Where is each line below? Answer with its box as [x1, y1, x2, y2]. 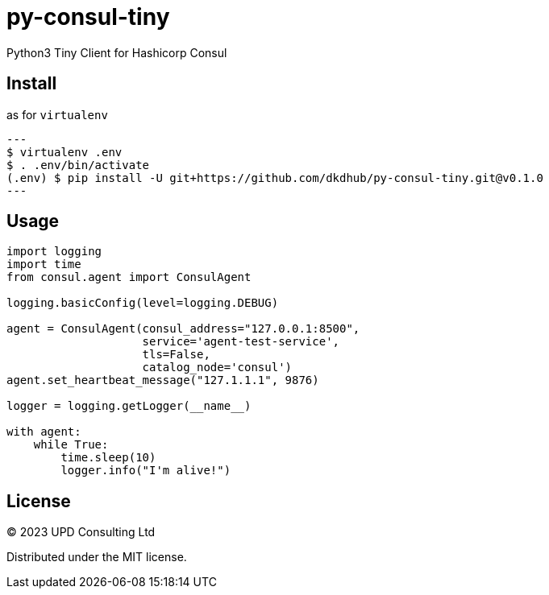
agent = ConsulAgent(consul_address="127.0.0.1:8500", [6, 322, 360, 336]
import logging [6, 245, 102, 258]
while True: [33, 438, 109, 452]
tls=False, [142, 348, 210, 362]
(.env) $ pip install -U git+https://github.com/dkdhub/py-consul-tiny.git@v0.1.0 [6, 171, 543, 184]
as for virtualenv [6, 107, 108, 122]
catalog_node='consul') [142, 361, 293, 374]
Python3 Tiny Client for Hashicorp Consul [6, 45, 227, 60]
